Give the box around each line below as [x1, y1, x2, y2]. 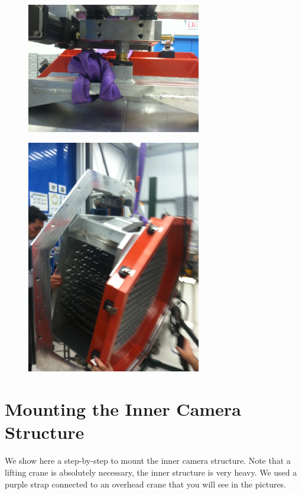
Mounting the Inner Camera [5, 397, 241, 421]
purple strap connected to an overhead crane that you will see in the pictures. [5, 477, 287, 490]
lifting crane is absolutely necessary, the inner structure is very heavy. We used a [5, 466, 297, 478]
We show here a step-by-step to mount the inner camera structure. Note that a [5, 454, 291, 467]
